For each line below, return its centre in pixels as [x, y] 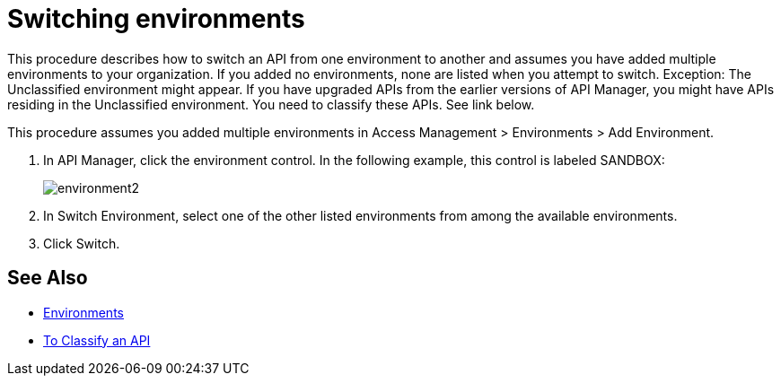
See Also [48, 278]
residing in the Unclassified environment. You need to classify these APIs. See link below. [271, 104]
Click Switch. [82, 243]
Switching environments [156, 19]
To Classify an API [97, 340]
